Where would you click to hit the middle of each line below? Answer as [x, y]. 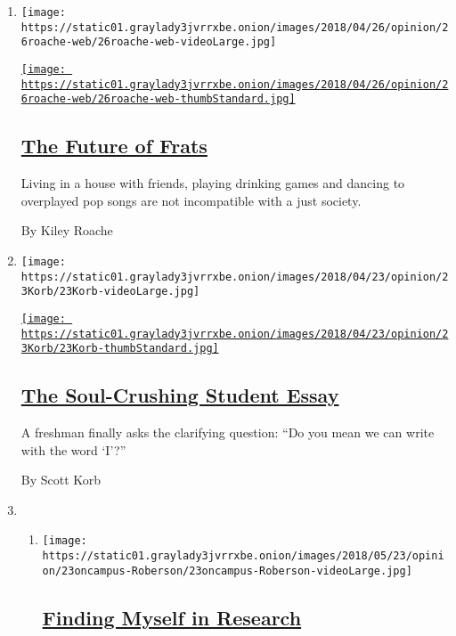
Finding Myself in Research [172, 617]
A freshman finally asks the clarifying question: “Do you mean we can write [228, 432]
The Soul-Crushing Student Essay [180, 395]
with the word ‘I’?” [73, 449]
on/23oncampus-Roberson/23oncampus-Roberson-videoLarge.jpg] [227, 571]
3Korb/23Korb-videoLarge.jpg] [110, 292]
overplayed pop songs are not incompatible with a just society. [191, 200]
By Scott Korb [61, 480]
